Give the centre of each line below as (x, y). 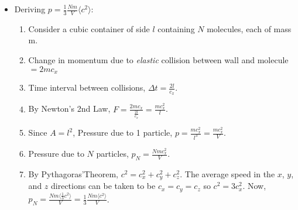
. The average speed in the (227, 174)
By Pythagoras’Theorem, (73, 174)
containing (176, 28)
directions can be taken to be (103, 186)
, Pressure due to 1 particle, (123, 132)
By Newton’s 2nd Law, (69, 109)
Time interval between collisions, (87, 87)
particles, (112, 154)
